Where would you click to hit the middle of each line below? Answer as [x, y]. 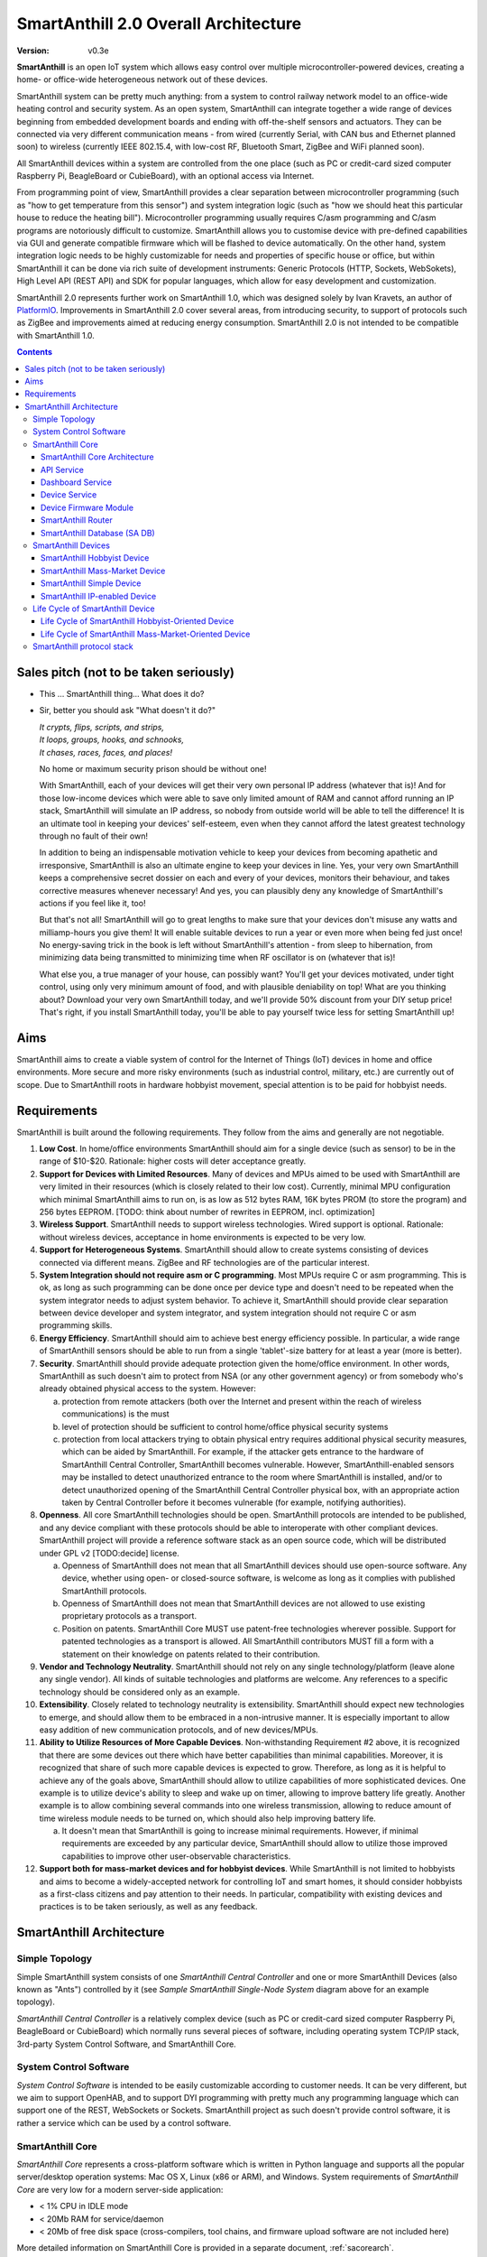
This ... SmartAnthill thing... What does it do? [122, 694]
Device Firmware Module [87, 507]
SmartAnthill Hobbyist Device [95, 558]
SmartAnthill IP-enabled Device [99, 596]
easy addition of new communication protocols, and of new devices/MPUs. [179, 1730]
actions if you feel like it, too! [92, 903]
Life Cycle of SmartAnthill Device [94, 608]
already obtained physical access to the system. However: [147, 1389]
